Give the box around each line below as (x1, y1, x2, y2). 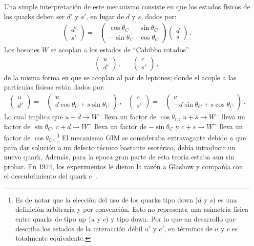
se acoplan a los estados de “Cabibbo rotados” (50, 45, 189, 55)
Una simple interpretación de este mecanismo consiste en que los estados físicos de (4, 1, 250, 11)
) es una (212, 194, 237, 204)
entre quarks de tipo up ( (15, 214, 91, 224)
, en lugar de (86, 11, 124, 21)
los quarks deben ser (4, 11, 65, 21)
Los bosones (4, 45, 40, 55)
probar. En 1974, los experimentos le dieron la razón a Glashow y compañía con (4, 161, 243, 171)
